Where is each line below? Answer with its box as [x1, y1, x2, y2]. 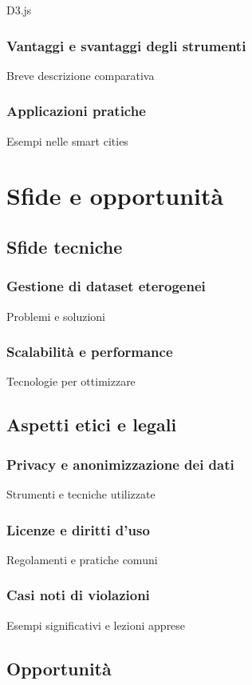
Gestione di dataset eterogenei [6, 276, 206, 296]
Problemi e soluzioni [6, 307, 105, 324]
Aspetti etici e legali [6, 412, 177, 437]
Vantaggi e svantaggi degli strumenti [6, 35, 246, 55]
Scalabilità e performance [6, 342, 173, 362]
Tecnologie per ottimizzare [6, 373, 136, 390]
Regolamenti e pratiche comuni [6, 551, 158, 567]
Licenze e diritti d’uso [6, 519, 150, 539]
